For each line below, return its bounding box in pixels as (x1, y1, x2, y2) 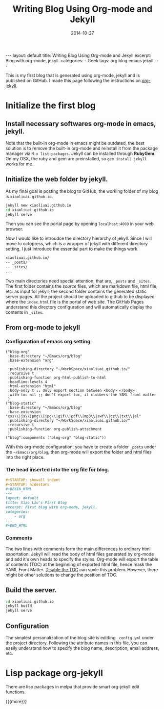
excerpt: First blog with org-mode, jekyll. (5, 505, 98, 510)
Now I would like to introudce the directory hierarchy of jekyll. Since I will (5, 235, 152, 241)
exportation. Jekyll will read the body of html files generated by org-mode (5, 551, 154, 557)
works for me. (5, 161, 34, 167)
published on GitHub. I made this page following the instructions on (5, 77, 141, 83)
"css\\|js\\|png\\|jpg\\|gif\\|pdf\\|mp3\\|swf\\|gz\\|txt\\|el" (5, 413, 141, 419)
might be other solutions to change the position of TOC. (5, 572, 118, 578)
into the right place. (5, 454, 45, 460)
